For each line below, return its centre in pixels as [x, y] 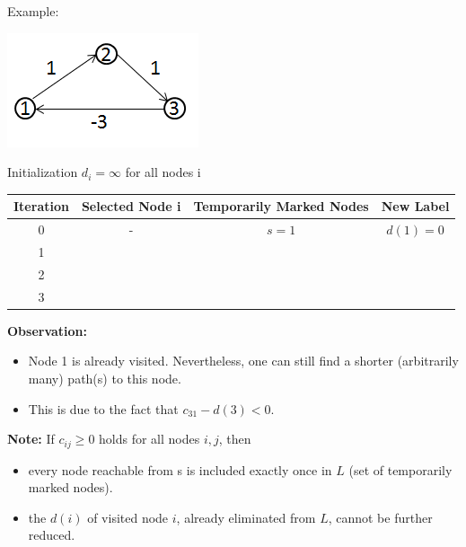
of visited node [128, 517]
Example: [33, 11]
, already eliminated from [246, 517]
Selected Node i [131, 206]
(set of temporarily [400, 469]
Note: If [31, 439]
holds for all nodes [149, 439]
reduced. [52, 535]
